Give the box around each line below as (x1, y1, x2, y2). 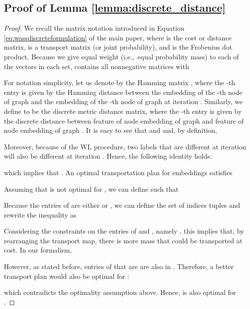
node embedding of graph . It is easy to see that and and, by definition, (4, 125, 217, 135)
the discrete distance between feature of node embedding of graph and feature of (4, 115, 244, 126)
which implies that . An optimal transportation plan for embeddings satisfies (4, 167, 232, 177)
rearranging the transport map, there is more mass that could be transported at (4, 235, 243, 245)
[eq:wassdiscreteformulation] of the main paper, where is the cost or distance (4, 32, 232, 42)
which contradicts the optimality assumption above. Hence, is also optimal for (4, 287, 236, 297)
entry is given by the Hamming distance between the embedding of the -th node (4, 87, 243, 97)
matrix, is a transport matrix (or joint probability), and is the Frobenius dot (4, 42, 232, 52)
